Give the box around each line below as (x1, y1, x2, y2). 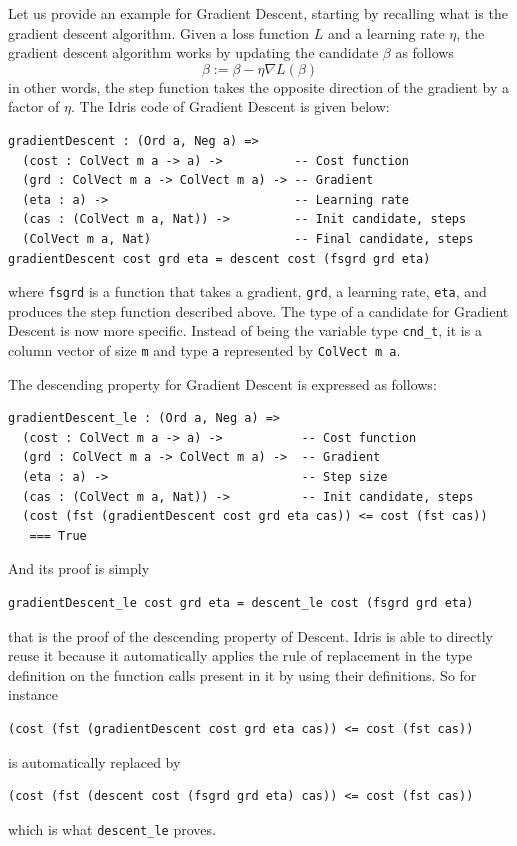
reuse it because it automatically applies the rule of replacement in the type (8, 645, 473, 666)
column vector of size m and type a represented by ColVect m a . (8, 340, 401, 361)
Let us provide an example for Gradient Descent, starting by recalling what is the (8, 3, 508, 23)
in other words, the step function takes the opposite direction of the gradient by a (8, 76, 509, 97)
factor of (8, 96, 60, 117)
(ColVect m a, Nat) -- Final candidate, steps (22, 231, 474, 246)
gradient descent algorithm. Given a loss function (8, 22, 310, 43)
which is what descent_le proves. (8, 818, 216, 839)
